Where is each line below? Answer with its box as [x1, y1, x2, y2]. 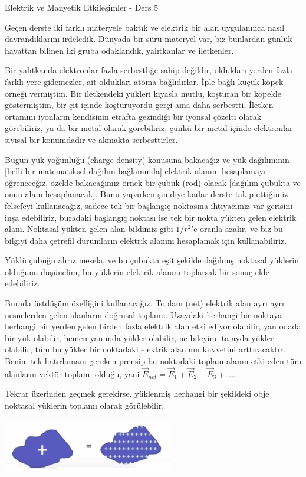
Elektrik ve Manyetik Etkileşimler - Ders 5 [5, 1, 159, 13]
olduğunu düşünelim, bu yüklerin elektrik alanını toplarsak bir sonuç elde [5, 265, 269, 277]
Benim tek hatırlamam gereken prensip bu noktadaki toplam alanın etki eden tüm [5, 355, 302, 367]
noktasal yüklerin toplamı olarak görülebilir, [5, 399, 164, 411]
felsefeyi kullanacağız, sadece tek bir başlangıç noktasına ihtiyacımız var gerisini [5, 199, 293, 211]
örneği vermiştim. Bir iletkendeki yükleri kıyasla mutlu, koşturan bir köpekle [5, 87, 281, 99]
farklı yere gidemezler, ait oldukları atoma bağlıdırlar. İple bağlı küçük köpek [5, 75, 284, 87]
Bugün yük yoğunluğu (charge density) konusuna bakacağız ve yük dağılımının [5, 153, 289, 165]
